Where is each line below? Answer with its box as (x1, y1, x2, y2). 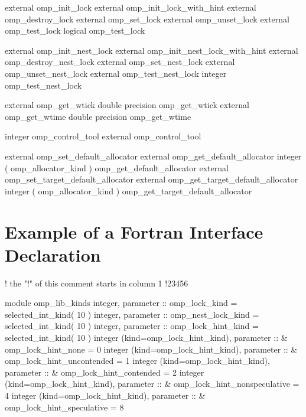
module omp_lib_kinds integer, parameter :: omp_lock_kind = (5, 297, 237, 309)
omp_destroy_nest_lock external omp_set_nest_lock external (5, 56, 235, 68)
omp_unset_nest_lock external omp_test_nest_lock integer (5, 67, 227, 79)
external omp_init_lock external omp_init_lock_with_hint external (5, 1, 256, 13)
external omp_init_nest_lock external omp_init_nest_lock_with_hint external (5, 44, 298, 56)
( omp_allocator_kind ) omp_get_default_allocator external (5, 161, 229, 174)
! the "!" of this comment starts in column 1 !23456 (5, 276, 188, 289)
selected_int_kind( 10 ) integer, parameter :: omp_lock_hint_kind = (5, 320, 259, 332)
